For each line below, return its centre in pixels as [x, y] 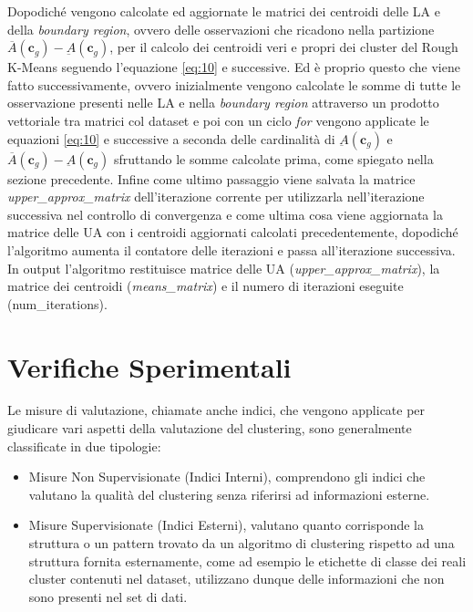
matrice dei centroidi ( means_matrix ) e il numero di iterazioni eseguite [206, 286]
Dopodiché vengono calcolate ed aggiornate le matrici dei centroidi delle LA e [224, 11]
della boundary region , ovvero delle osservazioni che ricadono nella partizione [221, 29]
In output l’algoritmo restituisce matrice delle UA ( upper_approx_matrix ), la [224, 268]
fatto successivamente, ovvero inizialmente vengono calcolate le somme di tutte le [234, 84]
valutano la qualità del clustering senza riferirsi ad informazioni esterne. [229, 494]
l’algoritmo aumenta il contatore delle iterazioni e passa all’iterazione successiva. [231, 249]
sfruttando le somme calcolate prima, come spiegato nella [273, 158]
